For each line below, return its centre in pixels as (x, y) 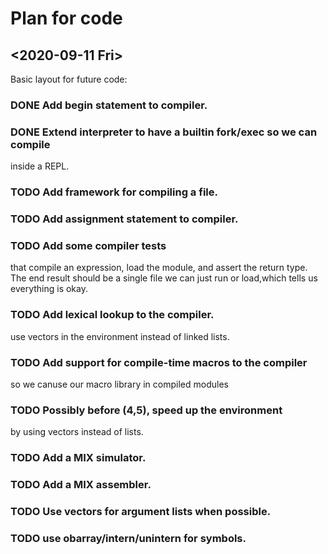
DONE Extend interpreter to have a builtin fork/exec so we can (164, 132)
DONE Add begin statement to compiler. (109, 105)
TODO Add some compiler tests (88, 245)
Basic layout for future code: (69, 79)
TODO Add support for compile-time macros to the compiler (159, 362)
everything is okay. (49, 289)
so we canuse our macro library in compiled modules (119, 384)
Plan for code (66, 18)
